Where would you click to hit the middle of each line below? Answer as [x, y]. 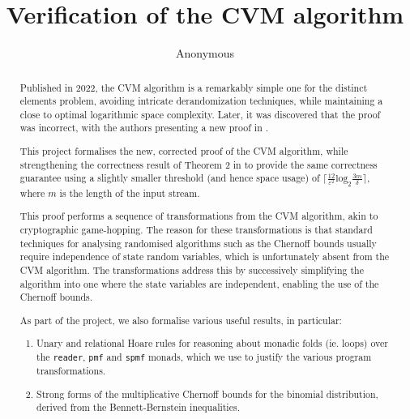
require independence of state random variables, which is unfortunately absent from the [205, 257]
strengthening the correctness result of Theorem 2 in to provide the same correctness [199, 164]
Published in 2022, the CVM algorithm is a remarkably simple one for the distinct [194, 87]
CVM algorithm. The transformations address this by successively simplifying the [192, 269]
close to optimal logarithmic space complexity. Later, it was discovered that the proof [200, 114]
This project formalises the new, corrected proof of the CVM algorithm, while [184, 151]
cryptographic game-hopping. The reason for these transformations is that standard [196, 229]
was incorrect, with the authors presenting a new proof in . [144, 128]
